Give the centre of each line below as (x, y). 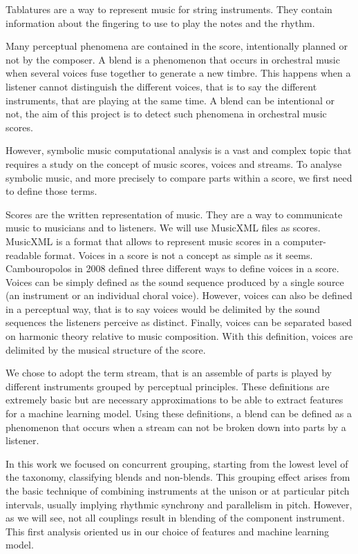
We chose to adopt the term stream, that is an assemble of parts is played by (169, 373)
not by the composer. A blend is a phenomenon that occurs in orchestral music (173, 59)
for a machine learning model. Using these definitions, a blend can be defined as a (179, 413)
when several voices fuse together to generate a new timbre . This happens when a (178, 73)
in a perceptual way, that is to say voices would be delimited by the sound (163, 308)
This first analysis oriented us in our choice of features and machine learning (168, 531)
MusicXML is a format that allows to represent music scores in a (143, 241)
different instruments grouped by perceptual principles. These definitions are (168, 386)
